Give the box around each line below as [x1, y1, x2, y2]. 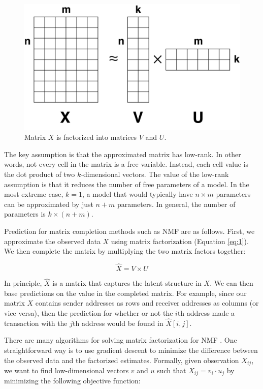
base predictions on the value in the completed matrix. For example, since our [4, 287, 247, 298]
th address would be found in [73, 317, 163, 328]
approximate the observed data [4, 235, 101, 246]
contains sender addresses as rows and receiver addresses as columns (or [35, 297, 259, 308]
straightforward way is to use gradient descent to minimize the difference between [4, 344, 258, 355]
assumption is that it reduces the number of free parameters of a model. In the [4, 178, 249, 189]
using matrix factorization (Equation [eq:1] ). [111, 235, 249, 246]
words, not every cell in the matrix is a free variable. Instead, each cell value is [4, 159, 249, 169]
